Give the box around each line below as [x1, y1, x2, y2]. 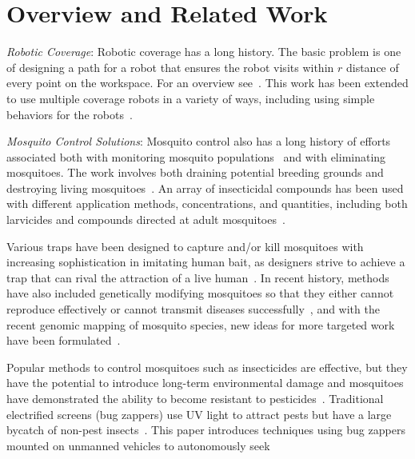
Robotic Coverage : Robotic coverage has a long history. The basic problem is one [6, 43, 401, 60]
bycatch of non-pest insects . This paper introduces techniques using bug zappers [6, 421, 405, 438]
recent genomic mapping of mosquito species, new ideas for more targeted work [6, 316, 395, 333]
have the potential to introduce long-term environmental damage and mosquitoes [6, 374, 404, 391]
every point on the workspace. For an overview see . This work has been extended [6, 74, 409, 91]
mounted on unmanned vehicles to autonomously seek [6, 437, 270, 453]
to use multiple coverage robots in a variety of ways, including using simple [6, 90, 375, 106]
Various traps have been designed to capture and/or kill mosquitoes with [6, 237, 364, 254]
